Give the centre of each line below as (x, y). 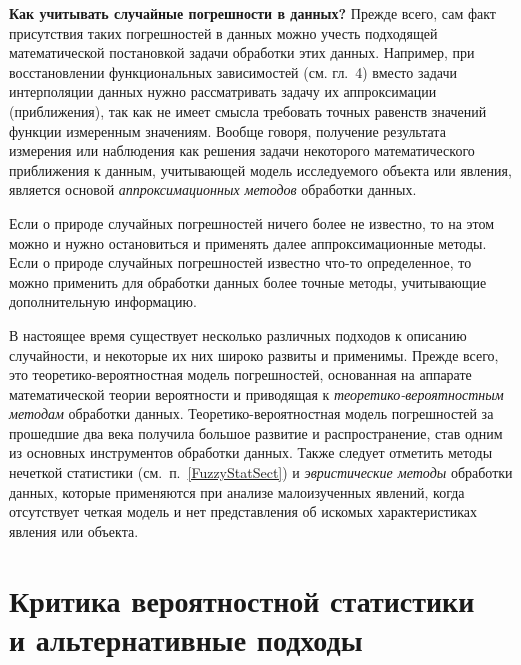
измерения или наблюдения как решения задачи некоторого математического (242, 150)
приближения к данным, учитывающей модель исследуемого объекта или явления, (260, 169)
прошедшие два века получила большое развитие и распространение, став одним (256, 432)
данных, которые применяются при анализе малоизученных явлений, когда (237, 491)
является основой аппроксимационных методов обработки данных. (213, 189)
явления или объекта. (74, 530)
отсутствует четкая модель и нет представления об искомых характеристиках (243, 511)
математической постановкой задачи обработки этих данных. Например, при (242, 52)
